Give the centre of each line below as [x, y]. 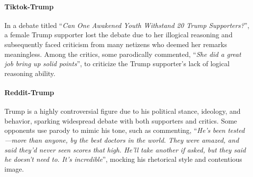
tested [236, 130]
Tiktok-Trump [29, 6]
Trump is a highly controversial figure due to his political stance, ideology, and [123, 111]
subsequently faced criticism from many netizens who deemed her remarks [116, 44]
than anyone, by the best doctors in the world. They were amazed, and [134, 139]
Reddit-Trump [29, 92]
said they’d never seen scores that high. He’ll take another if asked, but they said [125, 149]
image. [14, 168]
